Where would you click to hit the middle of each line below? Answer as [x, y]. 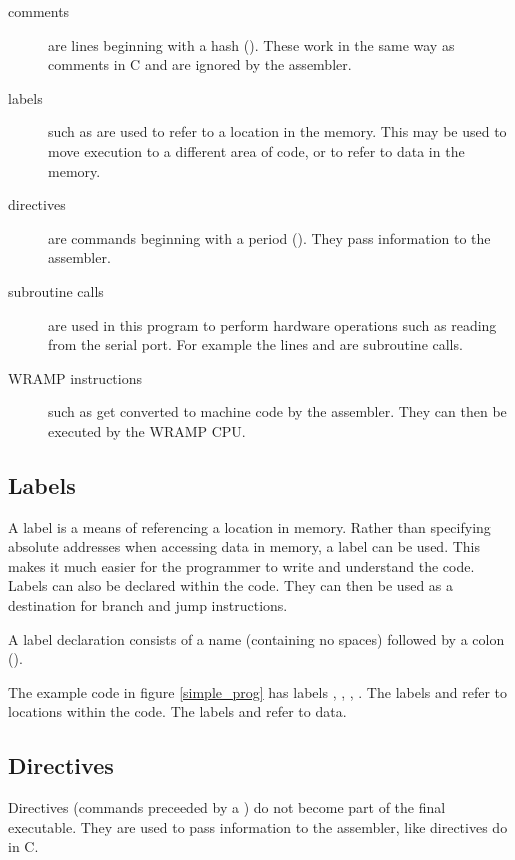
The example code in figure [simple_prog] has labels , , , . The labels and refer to [258, 691]
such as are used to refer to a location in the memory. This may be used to [277, 131]
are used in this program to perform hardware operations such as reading [272, 324]
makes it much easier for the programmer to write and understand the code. [241, 565]
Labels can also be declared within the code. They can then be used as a [231, 585]
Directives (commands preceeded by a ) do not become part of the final [227, 807]
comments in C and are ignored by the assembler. [200, 64]
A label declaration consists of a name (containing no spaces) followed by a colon [256, 638]
